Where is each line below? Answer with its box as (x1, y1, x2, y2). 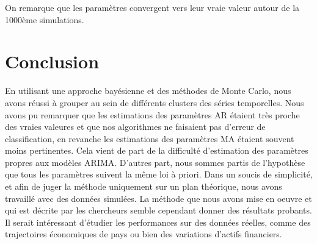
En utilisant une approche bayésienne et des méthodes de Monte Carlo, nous (5, 84, 291, 97)
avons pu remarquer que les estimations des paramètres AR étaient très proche (5, 108, 300, 121)
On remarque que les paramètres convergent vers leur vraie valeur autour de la (5, 1, 300, 13)
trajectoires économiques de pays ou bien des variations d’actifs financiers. (5, 228, 282, 240)
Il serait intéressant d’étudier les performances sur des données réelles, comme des (5, 215, 311, 228)
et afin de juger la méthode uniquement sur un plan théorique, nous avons (5, 180, 282, 193)
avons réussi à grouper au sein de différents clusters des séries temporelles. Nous (5, 96, 304, 109)
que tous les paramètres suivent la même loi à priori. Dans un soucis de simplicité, (5, 168, 313, 181)
